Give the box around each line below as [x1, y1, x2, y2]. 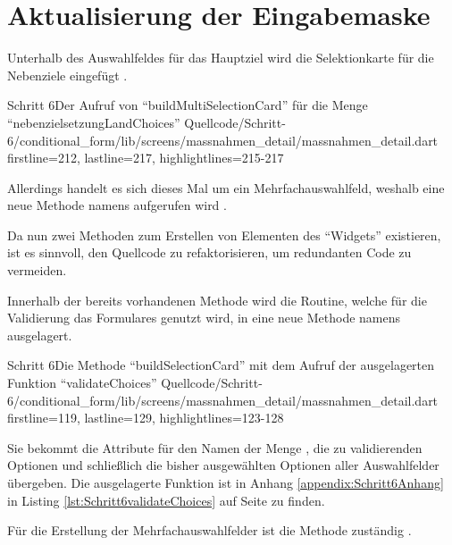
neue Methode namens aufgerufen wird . [7, 196, 227, 214]
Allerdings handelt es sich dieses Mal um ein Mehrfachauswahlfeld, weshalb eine [7, 178, 445, 197]
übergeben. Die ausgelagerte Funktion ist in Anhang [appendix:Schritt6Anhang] [7, 474, 444, 491]
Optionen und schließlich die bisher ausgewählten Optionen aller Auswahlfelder [7, 456, 439, 474]
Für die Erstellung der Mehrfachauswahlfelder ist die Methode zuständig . [7, 521, 412, 540]
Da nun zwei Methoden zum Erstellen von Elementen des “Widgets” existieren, [7, 225, 441, 244]
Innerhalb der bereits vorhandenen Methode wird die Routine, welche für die [7, 290, 427, 309]
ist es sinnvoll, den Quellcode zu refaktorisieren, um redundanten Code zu [7, 243, 412, 262]
